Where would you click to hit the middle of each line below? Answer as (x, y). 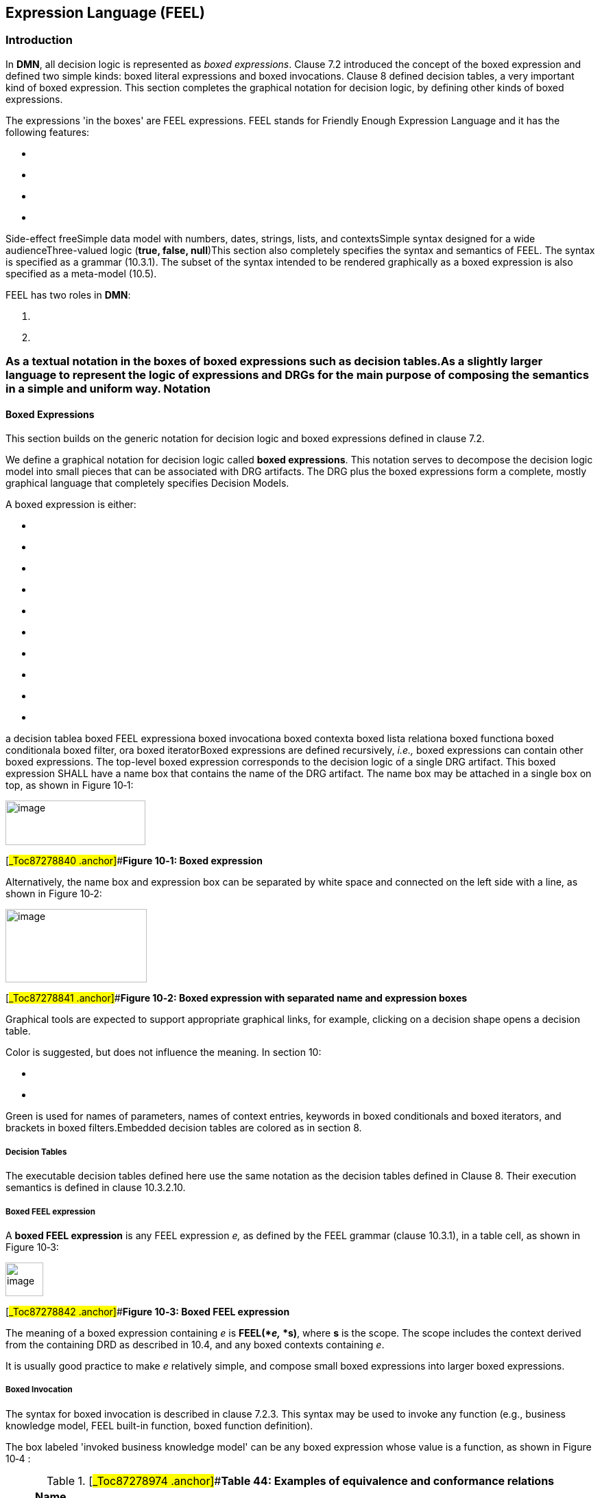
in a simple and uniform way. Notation (108, 389)
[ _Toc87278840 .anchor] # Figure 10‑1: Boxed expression (134, 861)
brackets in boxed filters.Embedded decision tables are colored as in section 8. (184, 1128)
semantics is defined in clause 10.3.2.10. (96, 1188)
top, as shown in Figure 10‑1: (70, 785)
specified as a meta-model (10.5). (81, 273)
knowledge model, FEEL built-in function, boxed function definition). (159, 1425)
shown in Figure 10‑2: (54, 894)
